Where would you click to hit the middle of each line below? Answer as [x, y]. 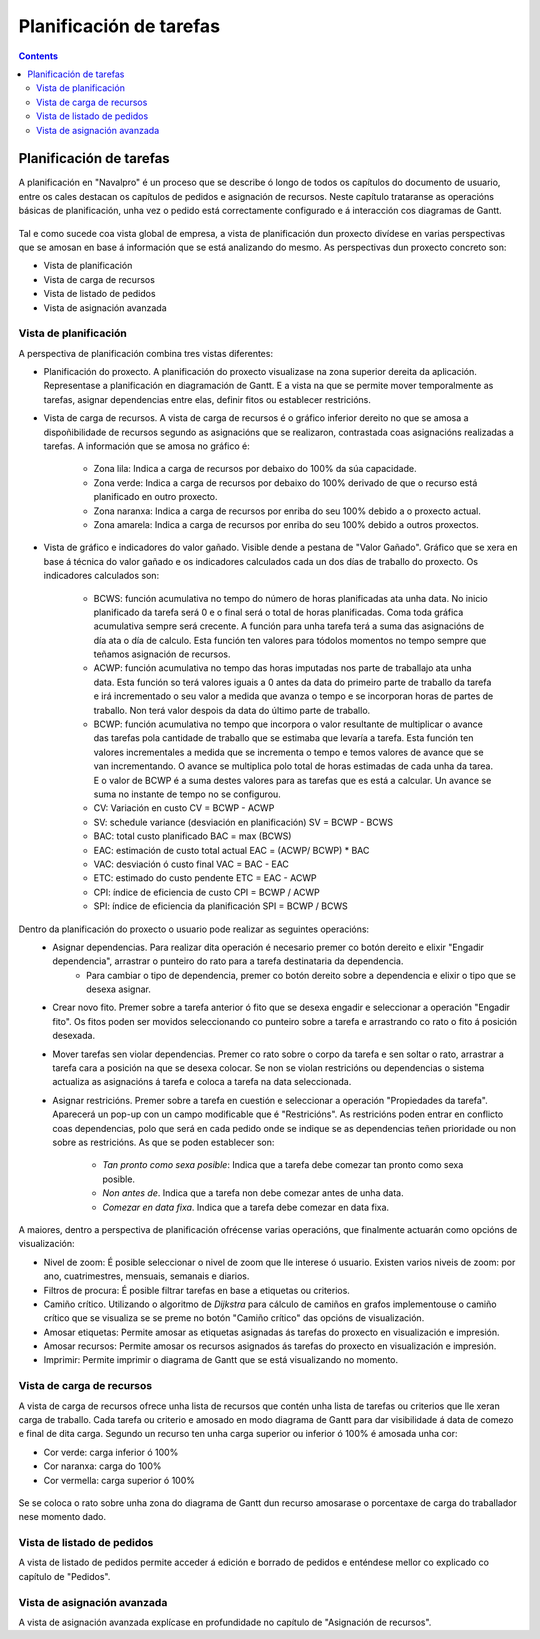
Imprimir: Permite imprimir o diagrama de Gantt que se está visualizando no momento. [221, 1360]
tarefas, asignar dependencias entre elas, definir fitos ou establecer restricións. [207, 399]
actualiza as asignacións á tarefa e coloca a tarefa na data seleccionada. [202, 1082]
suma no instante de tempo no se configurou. [187, 794]
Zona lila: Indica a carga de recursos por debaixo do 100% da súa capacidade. [255, 469]
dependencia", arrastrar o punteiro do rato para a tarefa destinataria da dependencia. [228, 961]
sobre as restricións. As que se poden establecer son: [163, 1142]
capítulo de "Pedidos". [64, 1576]
